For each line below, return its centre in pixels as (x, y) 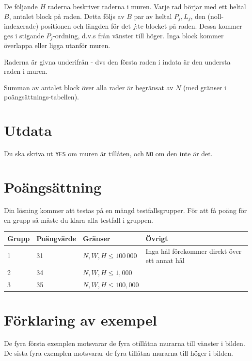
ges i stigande (24, 35)
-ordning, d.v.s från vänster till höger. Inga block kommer (138, 35)
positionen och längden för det (86, 26)
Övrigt (157, 238)
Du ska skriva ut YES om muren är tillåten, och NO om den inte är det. (108, 154)
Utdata (28, 130)
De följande (21, 6)
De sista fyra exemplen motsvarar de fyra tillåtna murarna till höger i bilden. (118, 353)
